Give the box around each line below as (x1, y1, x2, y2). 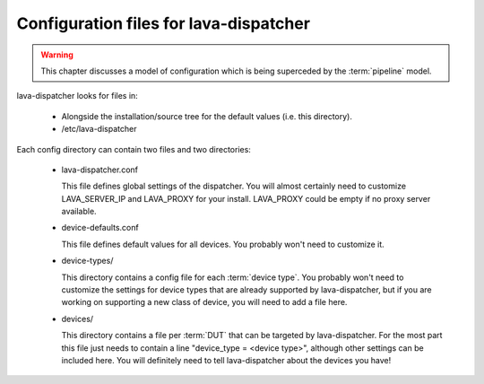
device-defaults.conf (61, 223, 139, 233)
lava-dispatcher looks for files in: (16, 91, 138, 101)
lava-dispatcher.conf (61, 164, 139, 175)
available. (61, 206, 98, 217)
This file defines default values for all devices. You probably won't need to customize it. (61, 239, 385, 249)
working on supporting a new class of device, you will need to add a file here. (61, 297, 348, 308)
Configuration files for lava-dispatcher (16, 13, 311, 33)
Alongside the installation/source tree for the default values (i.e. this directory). (61, 110, 353, 121)
